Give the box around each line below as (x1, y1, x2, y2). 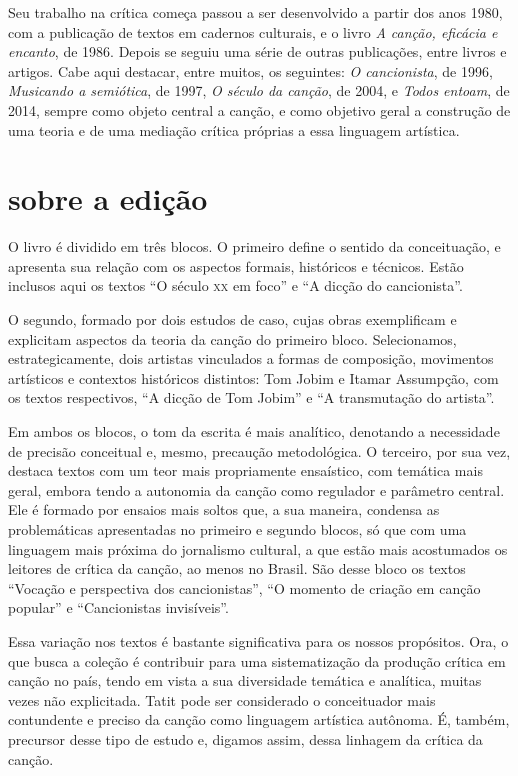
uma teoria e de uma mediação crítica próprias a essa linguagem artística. (8, 119, 460, 140)
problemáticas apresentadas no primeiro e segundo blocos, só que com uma (8, 519, 467, 539)
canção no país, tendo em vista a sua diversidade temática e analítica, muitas (8, 670, 482, 691)
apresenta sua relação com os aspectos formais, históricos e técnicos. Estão (8, 255, 464, 276)
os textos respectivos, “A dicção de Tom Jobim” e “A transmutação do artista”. (8, 387, 495, 408)
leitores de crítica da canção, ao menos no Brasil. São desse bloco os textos (8, 558, 466, 579)
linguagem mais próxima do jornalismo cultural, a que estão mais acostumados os (8, 538, 508, 559)
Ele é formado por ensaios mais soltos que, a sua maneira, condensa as (8, 499, 440, 520)
